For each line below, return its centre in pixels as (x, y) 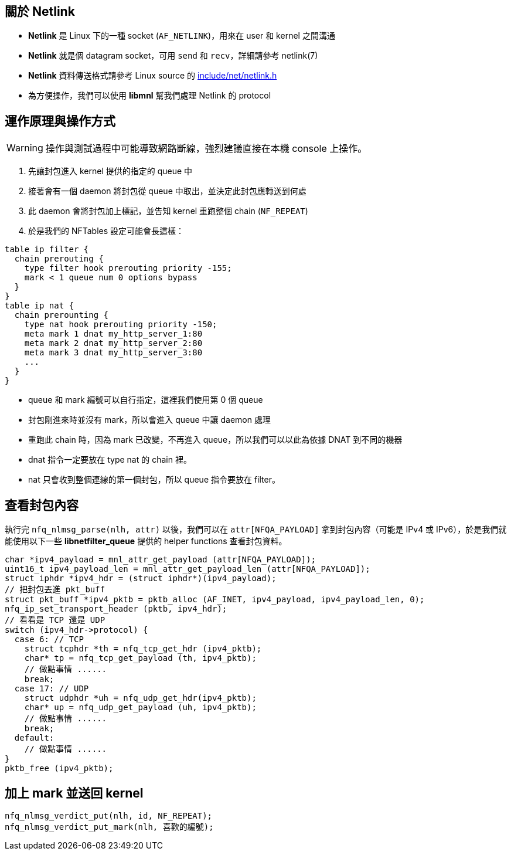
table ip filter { (47, 250)
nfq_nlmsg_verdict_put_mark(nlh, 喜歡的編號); (109, 827)
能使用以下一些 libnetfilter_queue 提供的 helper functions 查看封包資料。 (146, 541)
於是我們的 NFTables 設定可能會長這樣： (106, 231)
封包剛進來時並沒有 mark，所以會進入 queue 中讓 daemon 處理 (149, 420)
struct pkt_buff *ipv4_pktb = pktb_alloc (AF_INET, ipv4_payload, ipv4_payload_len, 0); (215, 600)
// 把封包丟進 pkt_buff (55, 590)
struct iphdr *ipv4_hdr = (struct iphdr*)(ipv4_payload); (141, 579)
